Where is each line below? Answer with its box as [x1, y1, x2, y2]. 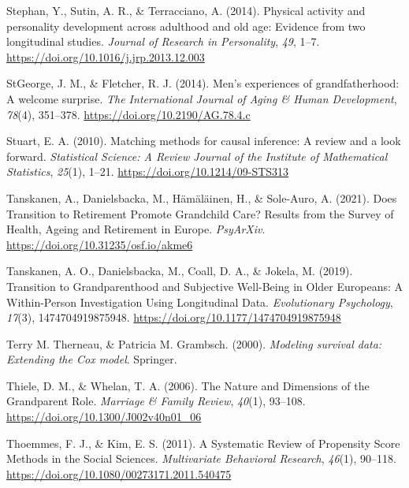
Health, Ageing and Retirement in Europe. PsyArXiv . [6, 221, 266, 237]
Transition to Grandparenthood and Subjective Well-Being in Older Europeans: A [6, 278, 403, 294]
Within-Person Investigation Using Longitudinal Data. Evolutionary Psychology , [6, 293, 393, 310]
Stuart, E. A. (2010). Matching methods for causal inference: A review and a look [6, 132, 401, 149]
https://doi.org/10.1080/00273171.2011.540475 [6, 465, 232, 482]
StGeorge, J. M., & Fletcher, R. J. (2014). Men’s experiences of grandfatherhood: [6, 75, 400, 91]
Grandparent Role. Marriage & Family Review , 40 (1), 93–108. [6, 393, 306, 409]
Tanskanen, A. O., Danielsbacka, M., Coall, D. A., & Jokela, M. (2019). [6, 263, 353, 279]
